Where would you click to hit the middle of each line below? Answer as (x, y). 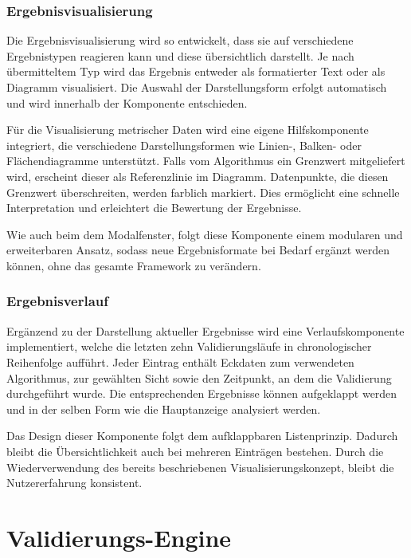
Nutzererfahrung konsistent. (74, 483)
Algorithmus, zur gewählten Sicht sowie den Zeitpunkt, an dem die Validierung (199, 377)
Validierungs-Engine (119, 537)
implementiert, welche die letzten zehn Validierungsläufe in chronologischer (189, 346)
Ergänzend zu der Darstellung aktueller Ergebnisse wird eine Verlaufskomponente (205, 330)
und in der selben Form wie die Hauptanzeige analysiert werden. (164, 409)
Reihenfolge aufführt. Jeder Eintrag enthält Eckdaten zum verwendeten (180, 362)
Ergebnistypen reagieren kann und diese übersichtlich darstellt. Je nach (180, 55)
